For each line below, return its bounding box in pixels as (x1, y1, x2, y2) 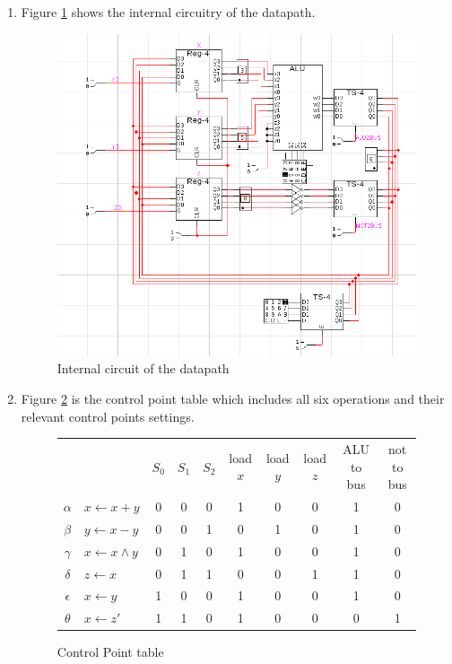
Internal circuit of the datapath (56, 359, 230, 378)
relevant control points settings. (21, 406, 195, 425)
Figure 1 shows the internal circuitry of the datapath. (21, 3, 316, 21)
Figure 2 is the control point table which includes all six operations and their (21, 389, 445, 408)
